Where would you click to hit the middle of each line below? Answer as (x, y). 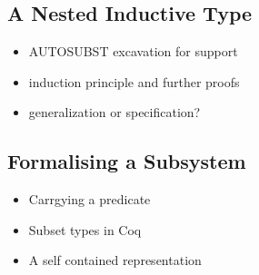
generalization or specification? (115, 112)
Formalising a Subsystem (127, 161)
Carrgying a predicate (90, 199)
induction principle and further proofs (134, 81)
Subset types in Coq (85, 229)
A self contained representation (115, 260)
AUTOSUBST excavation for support (133, 51)
